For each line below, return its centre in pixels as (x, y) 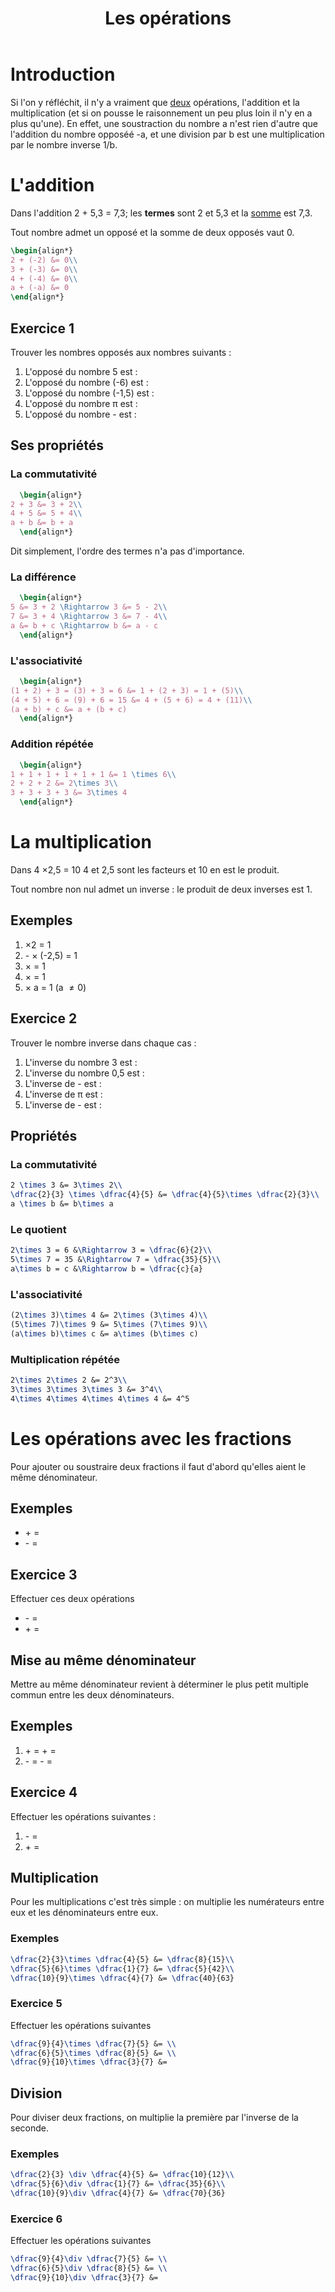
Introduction (63, 74)
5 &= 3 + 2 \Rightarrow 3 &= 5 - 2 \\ (89, 607)
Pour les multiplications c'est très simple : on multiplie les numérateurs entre (167, 1902)
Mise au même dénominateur (103, 1660)
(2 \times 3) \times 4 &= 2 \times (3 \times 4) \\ (109, 1315)
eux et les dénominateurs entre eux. (84, 1913)
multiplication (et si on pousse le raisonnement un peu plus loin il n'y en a (161, 113)
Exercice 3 (44, 1574)
